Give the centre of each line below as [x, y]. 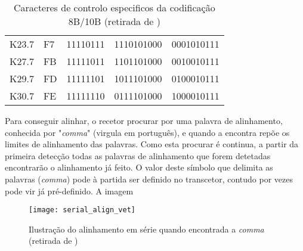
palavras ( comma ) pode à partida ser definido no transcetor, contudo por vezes [149, 179]
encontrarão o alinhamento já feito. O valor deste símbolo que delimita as [139, 167]
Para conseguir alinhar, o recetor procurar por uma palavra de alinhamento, [144, 120]
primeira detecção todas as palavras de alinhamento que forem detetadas [138, 155]
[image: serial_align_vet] [82, 210]
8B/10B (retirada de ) [114, 21]
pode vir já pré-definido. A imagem [69, 190]
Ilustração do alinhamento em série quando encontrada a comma [146, 229]
